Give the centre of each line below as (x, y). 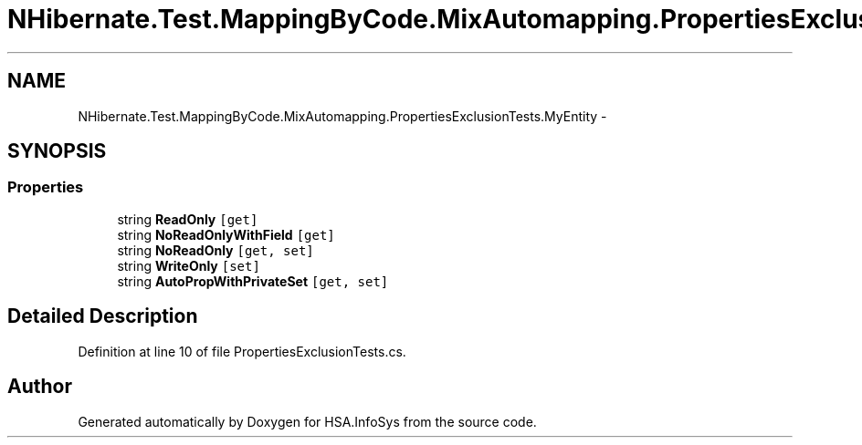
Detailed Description (103, 316)
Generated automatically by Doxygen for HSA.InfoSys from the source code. (307, 421)
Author (40, 387)
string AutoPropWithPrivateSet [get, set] (253, 281)
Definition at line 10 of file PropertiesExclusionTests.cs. (242, 351)
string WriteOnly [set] (189, 265)
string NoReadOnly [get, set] (215, 250)
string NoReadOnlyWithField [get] (226, 234)
